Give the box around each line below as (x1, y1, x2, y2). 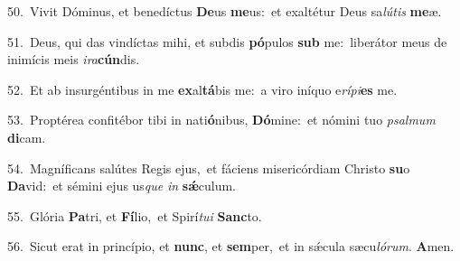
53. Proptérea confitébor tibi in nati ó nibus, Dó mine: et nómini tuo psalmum (7, 110, 436, 129)
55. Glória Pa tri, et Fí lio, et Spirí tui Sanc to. (7, 206, 262, 225)
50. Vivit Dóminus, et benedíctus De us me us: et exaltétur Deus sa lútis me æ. (7, 2, 442, 20)
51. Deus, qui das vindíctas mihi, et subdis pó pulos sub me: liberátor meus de (7, 32, 447, 51)
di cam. (7, 127, 46, 146)
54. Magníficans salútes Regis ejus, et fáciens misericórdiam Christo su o (7, 158, 410, 177)
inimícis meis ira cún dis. (7, 50, 140, 69)
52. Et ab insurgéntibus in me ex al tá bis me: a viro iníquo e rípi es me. (7, 79, 398, 98)
